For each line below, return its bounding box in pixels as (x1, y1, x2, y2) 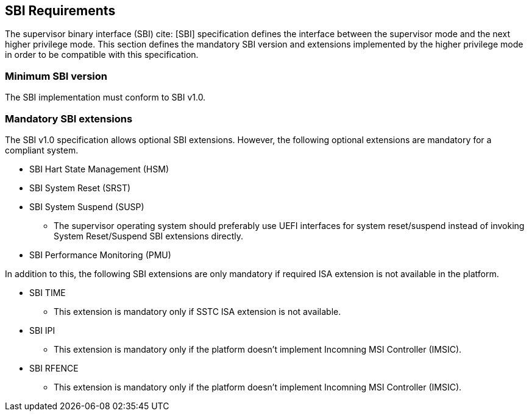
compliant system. (5, 144, 79, 155)
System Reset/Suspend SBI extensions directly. (54, 230, 244, 241)
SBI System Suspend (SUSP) (29, 201, 144, 212)
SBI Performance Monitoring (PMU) (29, 249, 171, 260)
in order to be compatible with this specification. (5, 49, 199, 60)
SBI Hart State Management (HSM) (29, 163, 169, 174)
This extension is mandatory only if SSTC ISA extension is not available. (54, 306, 341, 317)
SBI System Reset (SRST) (29, 182, 131, 193)
